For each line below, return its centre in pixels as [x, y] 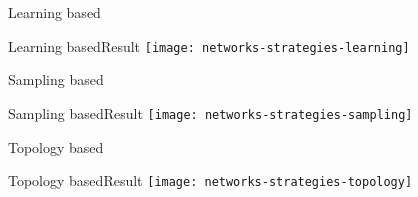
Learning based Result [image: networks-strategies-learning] [209, 45]
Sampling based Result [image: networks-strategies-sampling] [210, 112]
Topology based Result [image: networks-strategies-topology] [210, 180]
